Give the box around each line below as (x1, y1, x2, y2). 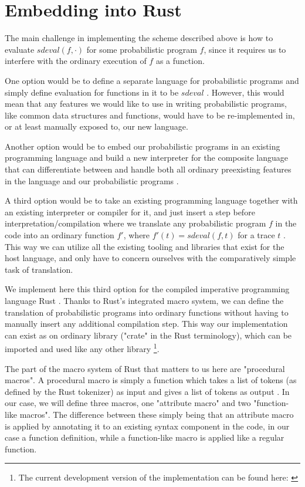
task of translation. (5, 263, 73, 275)
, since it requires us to (204, 43, 286, 55)
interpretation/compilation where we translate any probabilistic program (5, 217, 266, 229)
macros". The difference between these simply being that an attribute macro (19, 408, 294, 420)
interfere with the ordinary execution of (5, 55, 147, 67)
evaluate (5, 43, 35, 55)
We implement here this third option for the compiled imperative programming (5, 283, 290, 295)
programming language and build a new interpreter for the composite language (5, 151, 288, 164)
